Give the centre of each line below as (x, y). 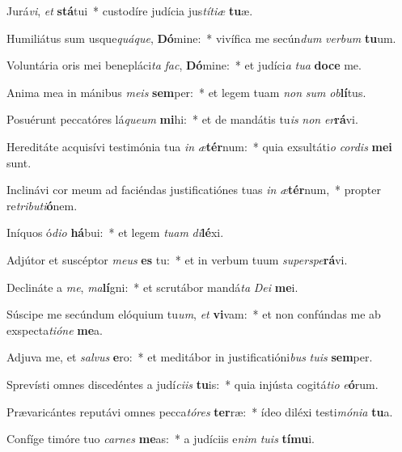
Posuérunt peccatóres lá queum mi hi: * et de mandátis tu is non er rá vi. (182, 119)
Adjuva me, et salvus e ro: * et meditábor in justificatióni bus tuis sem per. (190, 357)
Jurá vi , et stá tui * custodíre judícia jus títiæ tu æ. (130, 11)
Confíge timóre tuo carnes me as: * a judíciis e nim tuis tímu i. (161, 439)
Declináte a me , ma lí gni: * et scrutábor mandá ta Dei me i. (152, 287)
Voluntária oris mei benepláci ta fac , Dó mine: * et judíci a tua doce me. (184, 65)
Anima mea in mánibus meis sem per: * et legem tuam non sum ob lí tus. (186, 92)
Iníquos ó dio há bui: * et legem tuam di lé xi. (115, 232)
